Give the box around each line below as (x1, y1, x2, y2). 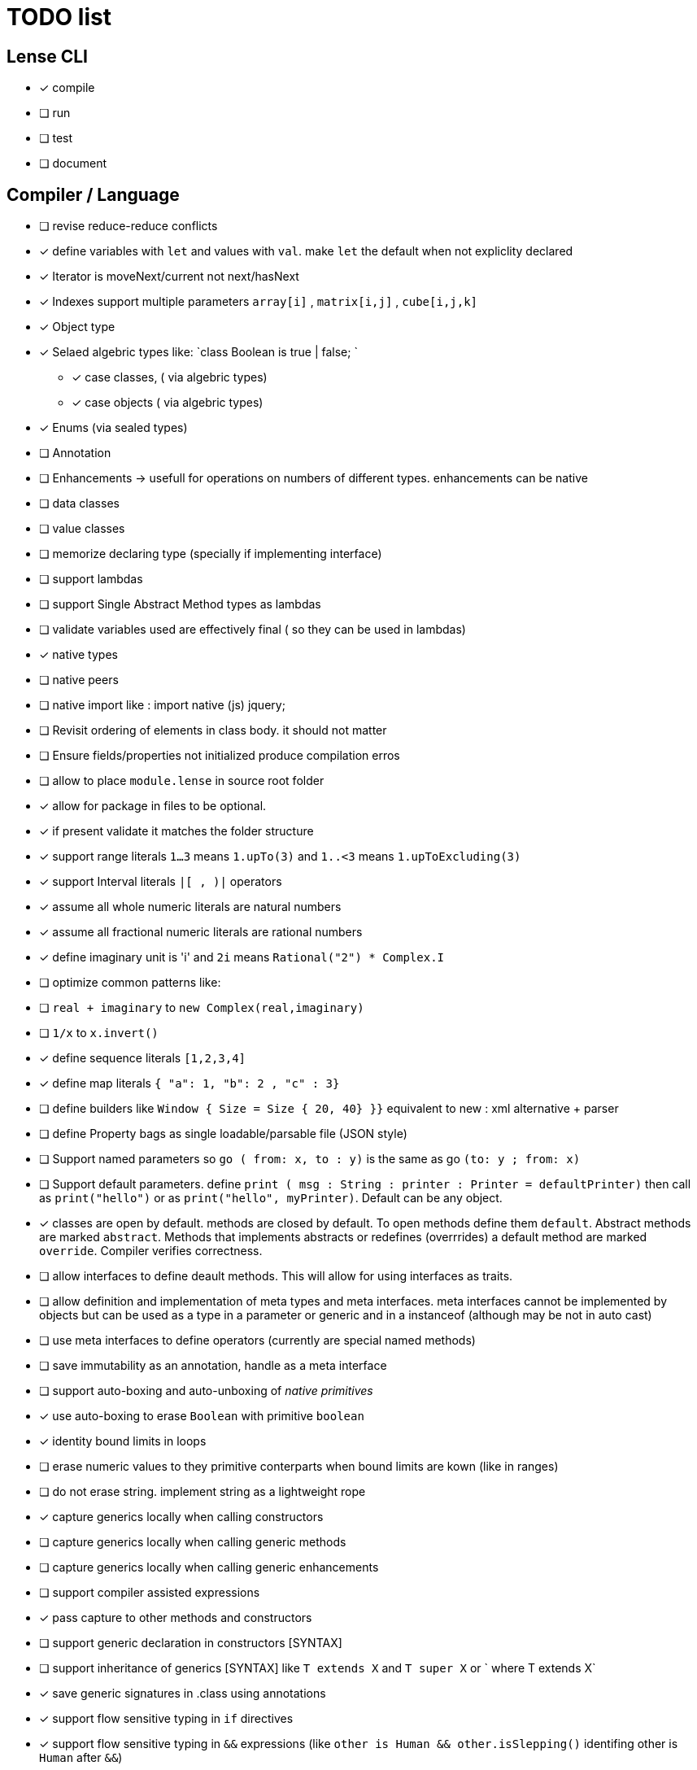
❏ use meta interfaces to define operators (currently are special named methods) (39, 1333, 476, 1348)
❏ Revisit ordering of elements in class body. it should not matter (39, 723, 387, 738)
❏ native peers (39, 673, 119, 687)
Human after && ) (39, 1750, 123, 1765)
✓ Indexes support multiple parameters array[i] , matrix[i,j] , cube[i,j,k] (39, 294, 478, 309)
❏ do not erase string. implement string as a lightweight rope (39, 1484, 366, 1499)
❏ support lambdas (39, 572, 143, 586)
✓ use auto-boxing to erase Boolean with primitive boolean (39, 1409, 364, 1423)
